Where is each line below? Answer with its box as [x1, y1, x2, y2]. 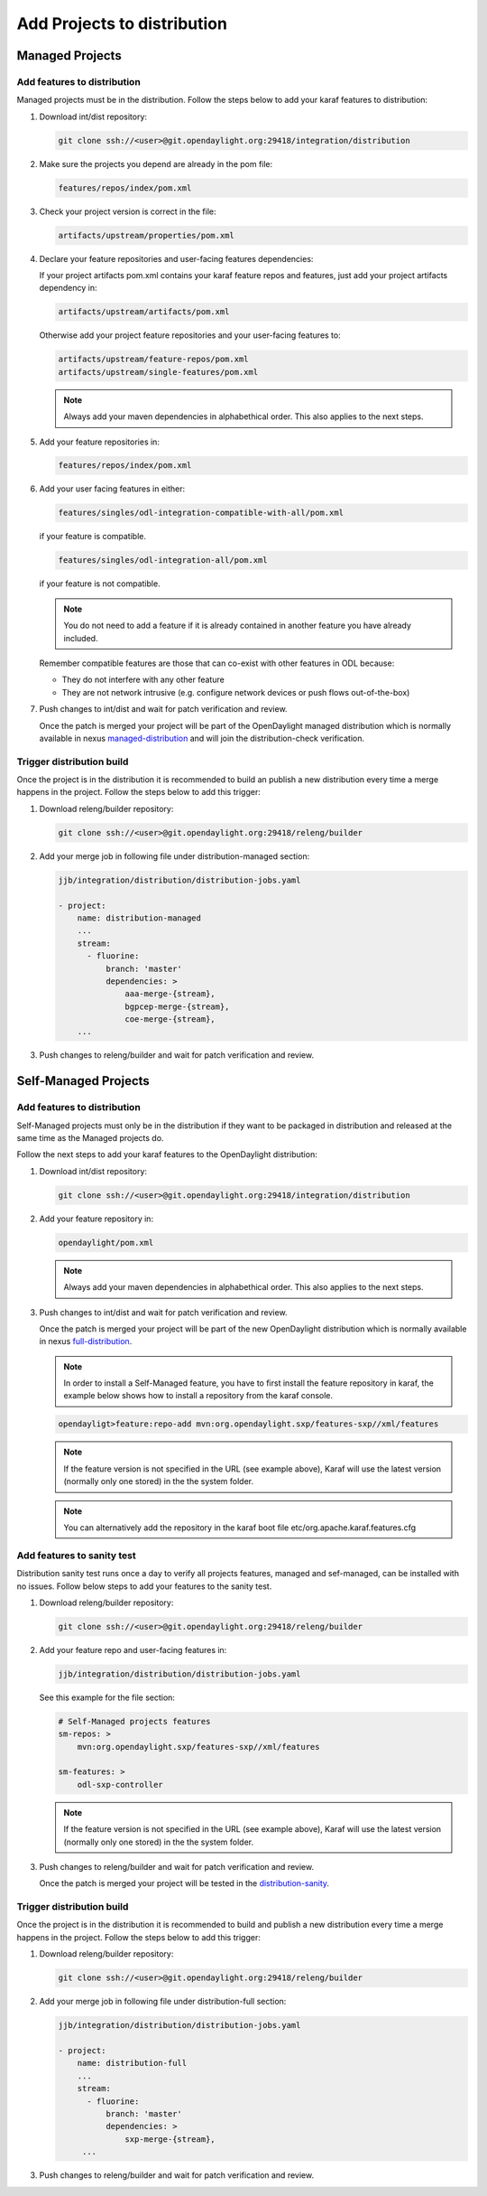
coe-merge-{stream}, [124, 1014, 216, 1024]
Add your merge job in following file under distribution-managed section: [39, 850, 310, 862]
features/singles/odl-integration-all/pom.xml [58, 556, 268, 565]
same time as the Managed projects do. [16, 1133, 164, 1144]
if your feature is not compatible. [39, 578, 161, 589]
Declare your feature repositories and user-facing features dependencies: [39, 253, 314, 264]
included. [63, 632, 98, 643]
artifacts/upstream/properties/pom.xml [58, 230, 234, 240]
